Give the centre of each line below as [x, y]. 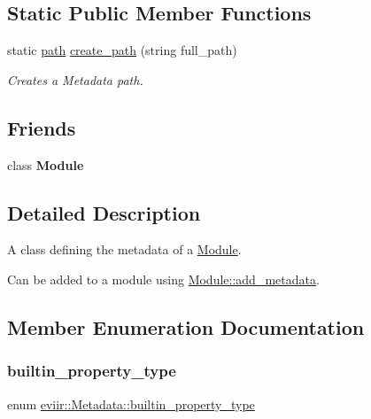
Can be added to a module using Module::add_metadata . [163, 279]
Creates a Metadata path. [75, 79]
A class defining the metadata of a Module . [124, 249]
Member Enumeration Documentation [186, 326]
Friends [42, 127]
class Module [46, 164]
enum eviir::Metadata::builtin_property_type [131, 403]
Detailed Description [104, 212]
